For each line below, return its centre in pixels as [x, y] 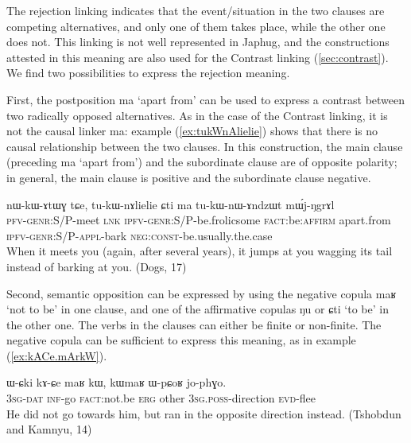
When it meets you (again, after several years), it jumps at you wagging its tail [200, 251]
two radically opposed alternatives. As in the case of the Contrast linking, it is [197, 115]
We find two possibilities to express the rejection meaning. [148, 73]
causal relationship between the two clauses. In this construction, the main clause [205, 146]
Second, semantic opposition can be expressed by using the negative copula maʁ [202, 293]
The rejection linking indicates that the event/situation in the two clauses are [196, 10]
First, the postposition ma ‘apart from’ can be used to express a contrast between [206, 99]
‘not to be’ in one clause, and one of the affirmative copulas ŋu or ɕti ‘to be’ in [198, 309]
